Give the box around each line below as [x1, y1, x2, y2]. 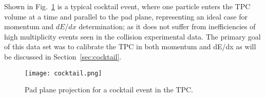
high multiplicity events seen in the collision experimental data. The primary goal [4, 31, 261, 42]
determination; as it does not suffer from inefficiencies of [79, 21, 256, 32]
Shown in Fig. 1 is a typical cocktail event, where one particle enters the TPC [4, 1, 251, 11]
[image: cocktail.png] [25, 69, 102, 77]
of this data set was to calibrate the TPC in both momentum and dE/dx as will [4, 41, 256, 52]
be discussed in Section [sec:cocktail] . [4, 51, 122, 62]
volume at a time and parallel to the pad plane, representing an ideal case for [4, 11, 248, 22]
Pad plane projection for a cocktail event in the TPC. [25, 84, 193, 95]
